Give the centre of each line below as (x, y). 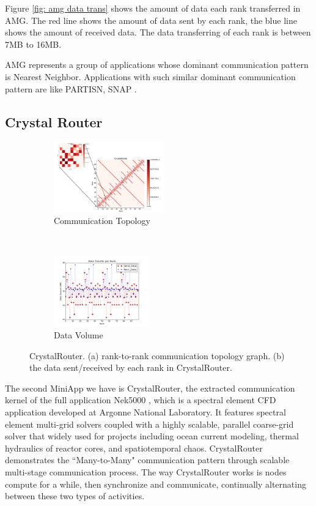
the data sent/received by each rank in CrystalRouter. (131, 367)
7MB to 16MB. (33, 44)
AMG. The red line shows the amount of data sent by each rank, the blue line (151, 20)
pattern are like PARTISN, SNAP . (71, 88)
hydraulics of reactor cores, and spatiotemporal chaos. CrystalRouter (134, 448)
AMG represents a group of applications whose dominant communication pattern (157, 65)
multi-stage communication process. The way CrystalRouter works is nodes (146, 472)
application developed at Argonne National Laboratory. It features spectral (145, 412)
